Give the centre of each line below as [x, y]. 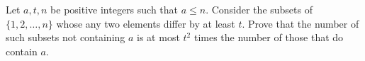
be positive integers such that [114, 9]
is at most [158, 37]
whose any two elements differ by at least [146, 23]
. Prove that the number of [301, 23]
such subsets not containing [66, 37]
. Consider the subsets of [259, 9]
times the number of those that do [269, 37]
